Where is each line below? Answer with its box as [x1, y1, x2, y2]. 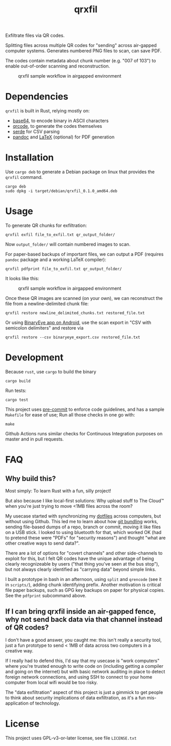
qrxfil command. [5, 174, 43, 180]
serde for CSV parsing [12, 129, 60, 135]
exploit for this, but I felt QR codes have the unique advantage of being [5, 555, 154, 562]
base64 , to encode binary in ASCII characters [12, 118, 109, 124]
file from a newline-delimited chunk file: [5, 300, 89, 307]
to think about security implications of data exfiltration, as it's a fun [5, 694, 146, 701]
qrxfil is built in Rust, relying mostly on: [5, 108, 90, 114]
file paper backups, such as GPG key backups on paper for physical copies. [5, 587, 165, 593]
